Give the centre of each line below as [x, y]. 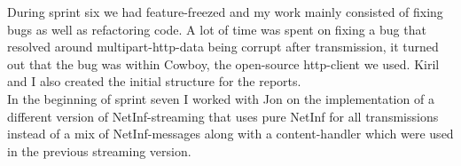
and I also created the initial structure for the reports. [154, 81]
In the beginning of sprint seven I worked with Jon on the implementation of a [221, 98]
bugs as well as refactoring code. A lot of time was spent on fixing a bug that [217, 29]
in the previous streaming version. [99, 150]
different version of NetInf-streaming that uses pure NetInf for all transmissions [223, 116]
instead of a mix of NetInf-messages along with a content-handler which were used [230, 134]
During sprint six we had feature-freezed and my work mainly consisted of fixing [225, 12]
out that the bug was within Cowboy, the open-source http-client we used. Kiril [223, 63]
